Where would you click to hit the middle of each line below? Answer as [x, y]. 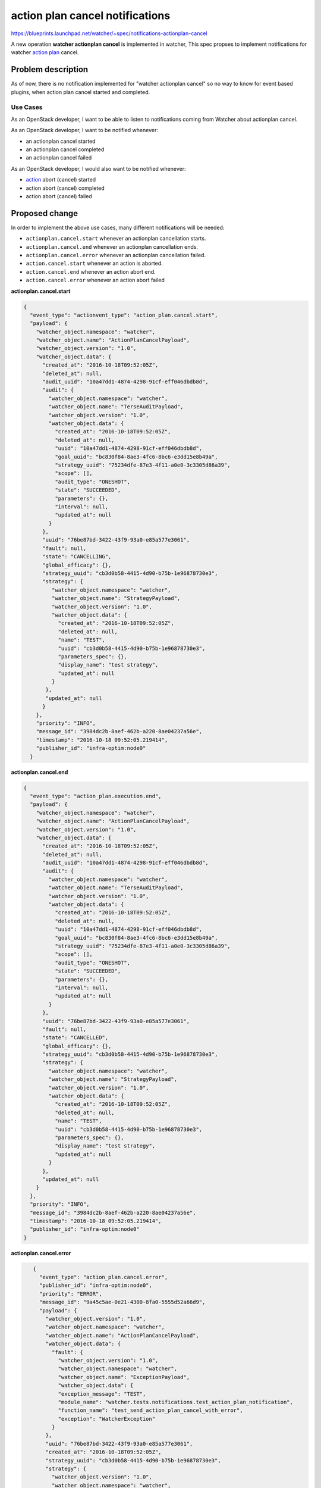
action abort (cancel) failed [59, 196]
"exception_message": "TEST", [102, 1394]
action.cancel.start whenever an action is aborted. [94, 263]
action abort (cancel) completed [65, 188]
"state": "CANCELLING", [77, 557]
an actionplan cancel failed [59, 158]
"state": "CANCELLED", [75, 1038]
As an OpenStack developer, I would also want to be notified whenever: [98, 168]
